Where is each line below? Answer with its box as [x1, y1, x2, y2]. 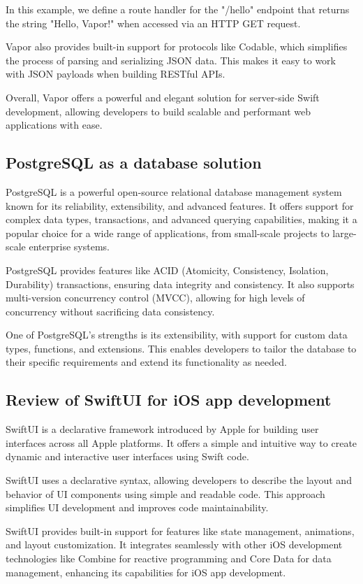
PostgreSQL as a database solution [6, 152, 262, 173]
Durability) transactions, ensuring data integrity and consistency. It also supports [6, 276, 355, 291]
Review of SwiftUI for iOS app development [6, 389, 332, 411]
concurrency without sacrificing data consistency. [6, 304, 215, 318]
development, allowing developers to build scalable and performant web [6, 104, 311, 118]
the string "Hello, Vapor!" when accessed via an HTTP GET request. [6, 15, 301, 30]
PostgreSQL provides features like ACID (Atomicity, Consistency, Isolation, [6, 262, 329, 277]
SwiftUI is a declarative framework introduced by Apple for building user [6, 422, 319, 436]
